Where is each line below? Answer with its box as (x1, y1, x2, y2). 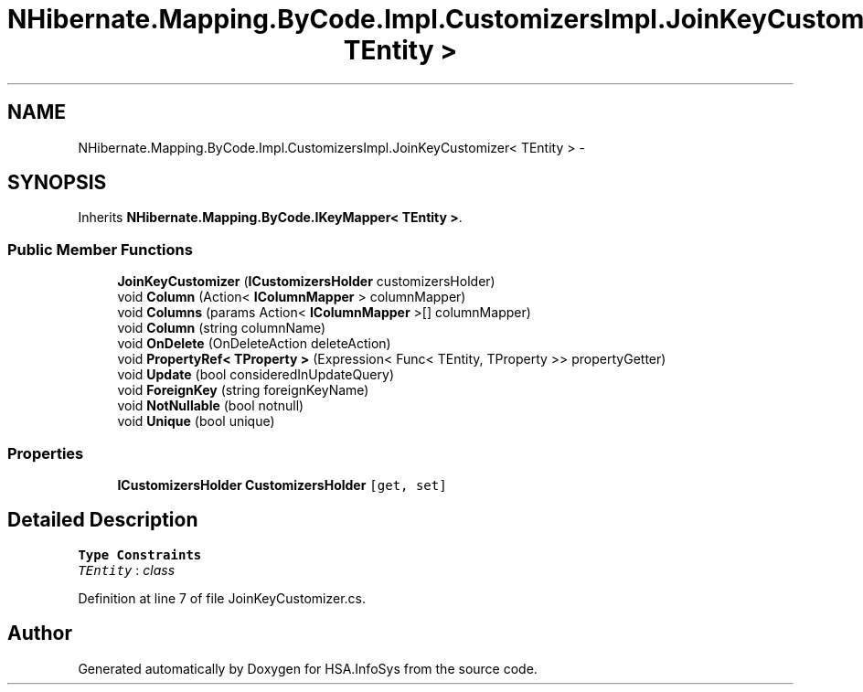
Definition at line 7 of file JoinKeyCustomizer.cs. (78, 590, 367, 606)
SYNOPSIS (7, 171, 107, 195)
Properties (7, 443, 84, 463)
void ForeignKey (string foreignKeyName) (117, 382, 369, 399)
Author (7, 622, 72, 645)
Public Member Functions (7, 240, 193, 259)
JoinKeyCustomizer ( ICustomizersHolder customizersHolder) (117, 273, 495, 290)
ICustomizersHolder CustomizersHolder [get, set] (117, 476, 447, 493)
